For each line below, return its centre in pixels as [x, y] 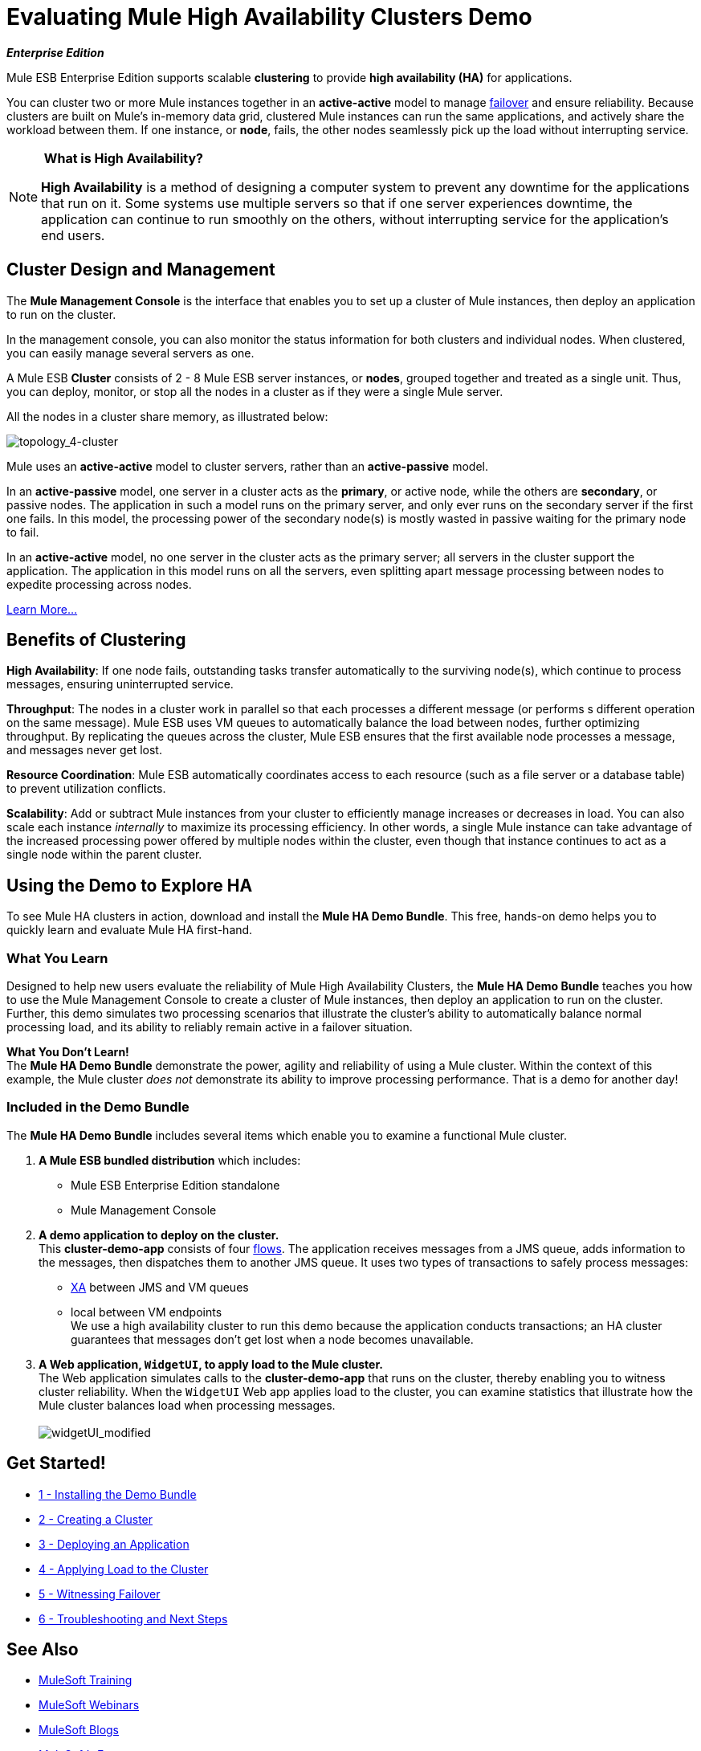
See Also [43, 1650]
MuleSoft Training [86, 1680]
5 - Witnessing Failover [100, 1594]
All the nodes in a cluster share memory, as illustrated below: [167, 416]
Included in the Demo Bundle [98, 1107]
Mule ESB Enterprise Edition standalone [175, 1185]
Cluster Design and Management [141, 270]
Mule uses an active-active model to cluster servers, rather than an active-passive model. [247, 466]
